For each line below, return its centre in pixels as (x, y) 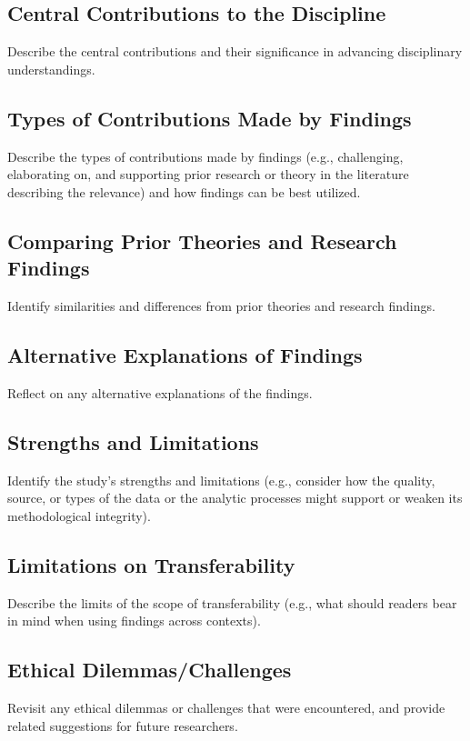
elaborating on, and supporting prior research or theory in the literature (208, 174)
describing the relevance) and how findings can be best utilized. (184, 191)
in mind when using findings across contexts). (134, 621)
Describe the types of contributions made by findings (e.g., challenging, (205, 156)
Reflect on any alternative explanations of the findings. (160, 392)
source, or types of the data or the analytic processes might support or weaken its (235, 498)
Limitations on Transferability (151, 564)
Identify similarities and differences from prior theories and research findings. (221, 305)
